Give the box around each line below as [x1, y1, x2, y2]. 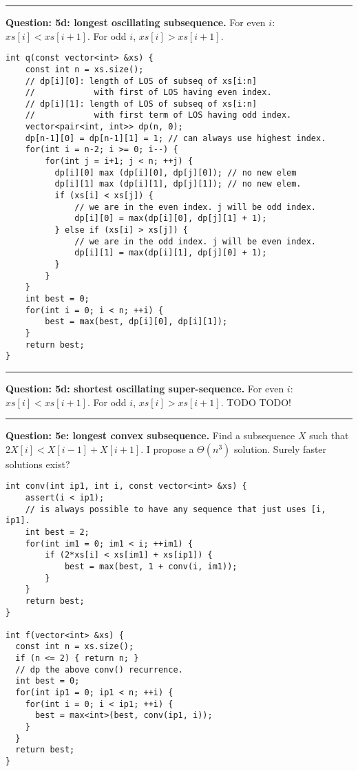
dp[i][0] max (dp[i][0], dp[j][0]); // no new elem [54, 167, 297, 178]
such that [309, 428, 349, 443]
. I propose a [140, 441, 194, 456]
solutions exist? [6, 456, 70, 471]
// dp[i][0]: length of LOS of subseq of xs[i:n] [25, 76, 257, 86]
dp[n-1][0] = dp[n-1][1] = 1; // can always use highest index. [25, 133, 326, 143]
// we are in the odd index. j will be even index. [74, 236, 317, 246]
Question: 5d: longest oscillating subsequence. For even [6, 15, 266, 29]
